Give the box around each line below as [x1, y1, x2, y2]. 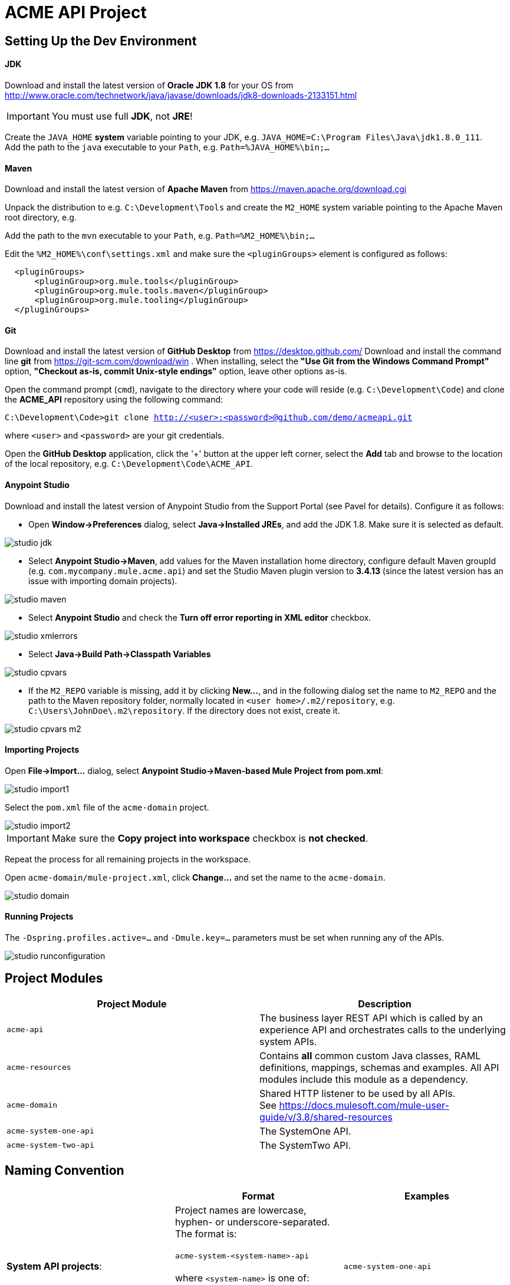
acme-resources [6, 1063, 71, 1072]
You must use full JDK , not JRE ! [51, 110, 193, 122]
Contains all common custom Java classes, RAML [259, 1049, 481, 1062]
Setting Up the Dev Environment [5, 33, 197, 48]
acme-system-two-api [6, 1141, 94, 1150]
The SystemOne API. [259, 1125, 351, 1137]
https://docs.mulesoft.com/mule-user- [279, 1099, 449, 1111]
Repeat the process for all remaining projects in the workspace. [5, 854, 251, 864]
